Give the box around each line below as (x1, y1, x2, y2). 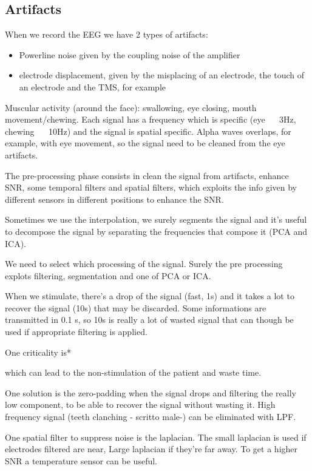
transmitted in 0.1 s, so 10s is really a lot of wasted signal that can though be (5, 313, 294, 326)
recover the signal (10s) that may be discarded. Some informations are (5, 301, 266, 314)
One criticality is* (5, 345, 72, 358)
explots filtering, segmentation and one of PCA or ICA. (5, 269, 211, 282)
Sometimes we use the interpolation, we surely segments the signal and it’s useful (5, 213, 307, 226)
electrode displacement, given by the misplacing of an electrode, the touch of (19, 69, 305, 81)
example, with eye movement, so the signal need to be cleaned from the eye (5, 137, 285, 149)
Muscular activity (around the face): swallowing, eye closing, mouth (5, 101, 257, 114)
